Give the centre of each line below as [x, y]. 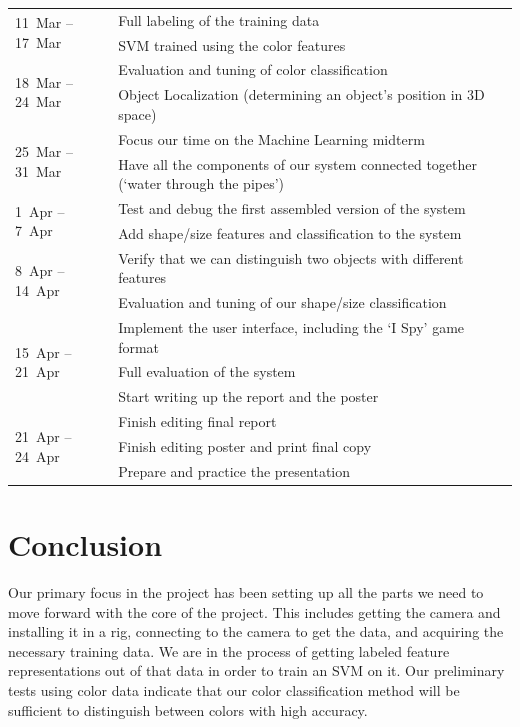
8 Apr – [40, 270]
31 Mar [38, 170]
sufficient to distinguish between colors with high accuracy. [188, 709]
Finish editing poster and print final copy [245, 445]
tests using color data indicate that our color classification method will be [234, 689]
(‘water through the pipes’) [201, 183]
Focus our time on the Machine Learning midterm [271, 138]
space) [137, 113]
